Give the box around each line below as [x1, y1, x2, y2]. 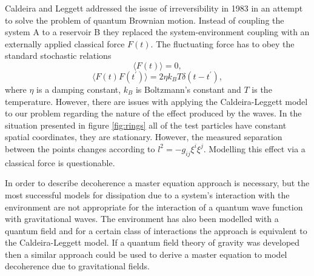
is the [252, 82, 272, 95]
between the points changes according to [5, 142, 155, 155]
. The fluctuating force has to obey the [150, 37, 295, 50]
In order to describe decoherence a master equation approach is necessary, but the [5, 177, 310, 189]
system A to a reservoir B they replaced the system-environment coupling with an [5, 25, 310, 38]
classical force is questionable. [5, 156, 115, 169]
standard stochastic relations [5, 49, 112, 62]
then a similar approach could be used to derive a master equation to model [5, 247, 287, 260]
